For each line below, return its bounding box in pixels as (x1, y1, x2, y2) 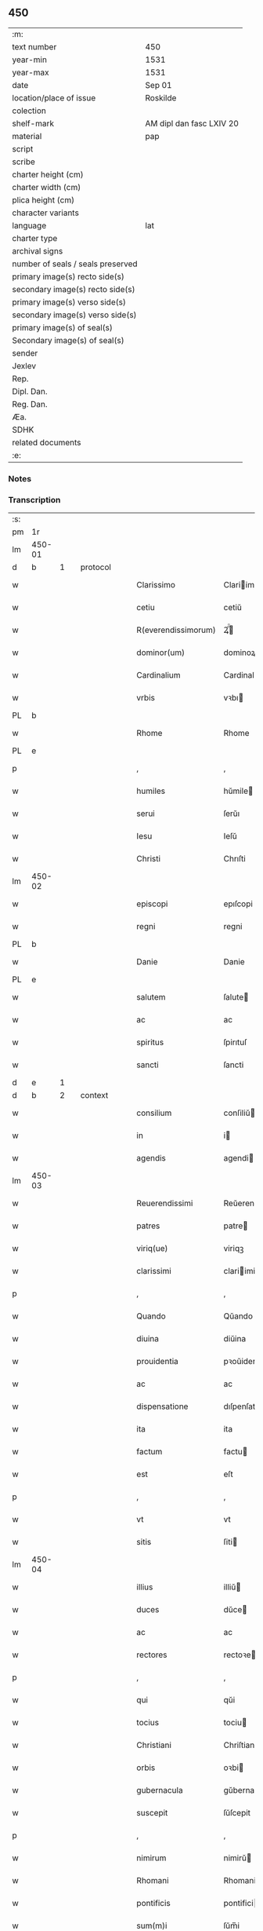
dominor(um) (136, 647, 186, 658)
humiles (136, 785, 166, 796)
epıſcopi (223, 898, 253, 909)
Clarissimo (136, 580, 176, 591)
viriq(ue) (136, 1243, 168, 1254)
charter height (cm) (12, 169, 84, 180)
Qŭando (223, 1311, 253, 1322)
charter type (12, 232, 58, 243)
